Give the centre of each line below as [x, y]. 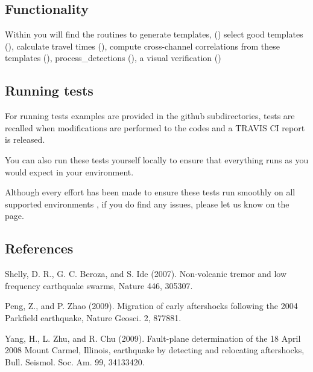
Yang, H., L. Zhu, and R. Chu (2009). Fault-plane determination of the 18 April [153, 338]
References [39, 248]
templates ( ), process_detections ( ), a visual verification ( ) [113, 58]
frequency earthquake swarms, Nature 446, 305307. [99, 285]
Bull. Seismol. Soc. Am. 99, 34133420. [75, 361]
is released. [25, 139]
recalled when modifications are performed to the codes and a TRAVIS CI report [155, 127]
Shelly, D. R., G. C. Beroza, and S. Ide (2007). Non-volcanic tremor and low [146, 274]
